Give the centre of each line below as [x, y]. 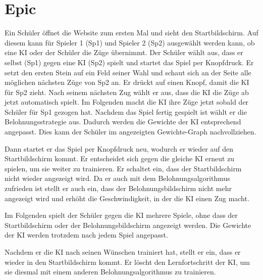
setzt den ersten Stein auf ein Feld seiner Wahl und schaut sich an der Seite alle [128, 72]
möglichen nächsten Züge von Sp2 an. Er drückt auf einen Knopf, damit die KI [127, 82]
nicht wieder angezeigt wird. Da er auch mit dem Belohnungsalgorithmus [117, 178]
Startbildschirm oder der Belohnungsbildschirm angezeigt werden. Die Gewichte [128, 225]
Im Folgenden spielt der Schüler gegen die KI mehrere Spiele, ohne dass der [121, 215]
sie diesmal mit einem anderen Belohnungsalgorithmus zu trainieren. [110, 272]
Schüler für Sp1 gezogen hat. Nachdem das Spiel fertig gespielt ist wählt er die [126, 111]
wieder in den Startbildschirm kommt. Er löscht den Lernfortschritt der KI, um [127, 262]
